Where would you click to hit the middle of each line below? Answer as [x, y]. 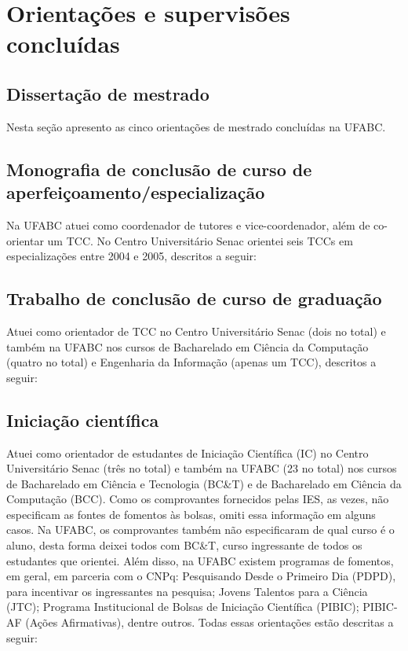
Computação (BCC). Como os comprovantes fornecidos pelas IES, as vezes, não [198, 499]
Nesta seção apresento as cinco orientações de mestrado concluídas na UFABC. [196, 126]
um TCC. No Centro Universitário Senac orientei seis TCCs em [200, 240]
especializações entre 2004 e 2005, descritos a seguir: [131, 256]
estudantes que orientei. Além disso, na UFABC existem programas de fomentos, [200, 560]
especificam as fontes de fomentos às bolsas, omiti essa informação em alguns [191, 514]
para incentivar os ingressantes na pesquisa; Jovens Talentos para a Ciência [187, 591]
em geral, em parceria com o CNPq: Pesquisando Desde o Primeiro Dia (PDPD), [201, 576]
